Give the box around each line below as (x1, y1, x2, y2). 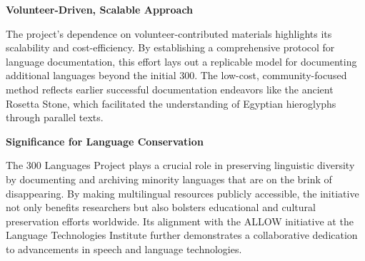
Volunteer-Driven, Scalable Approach (6, 2, 194, 16)
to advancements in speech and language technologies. (6, 241, 242, 256)
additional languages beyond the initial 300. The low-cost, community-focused (6, 68, 347, 83)
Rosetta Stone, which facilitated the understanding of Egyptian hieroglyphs (6, 96, 336, 111)
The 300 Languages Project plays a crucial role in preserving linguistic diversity (6, 158, 355, 173)
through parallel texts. (6, 110, 104, 125)
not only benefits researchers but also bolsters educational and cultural (6, 200, 316, 215)
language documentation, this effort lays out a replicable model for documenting (6, 53, 357, 68)
